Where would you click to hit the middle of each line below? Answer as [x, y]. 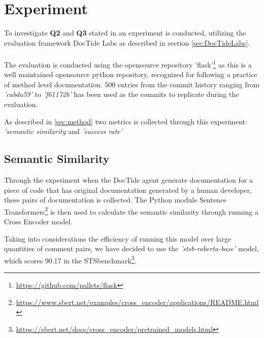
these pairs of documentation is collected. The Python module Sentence [115, 200]
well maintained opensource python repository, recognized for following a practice [131, 74]
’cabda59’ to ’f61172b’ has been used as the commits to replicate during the [122, 94]
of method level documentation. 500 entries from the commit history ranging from [132, 84]
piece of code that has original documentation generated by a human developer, [128, 190]
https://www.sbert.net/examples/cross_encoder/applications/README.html [137, 302]
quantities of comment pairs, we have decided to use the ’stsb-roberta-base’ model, [131, 248]
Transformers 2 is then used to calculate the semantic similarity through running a [131, 211]
